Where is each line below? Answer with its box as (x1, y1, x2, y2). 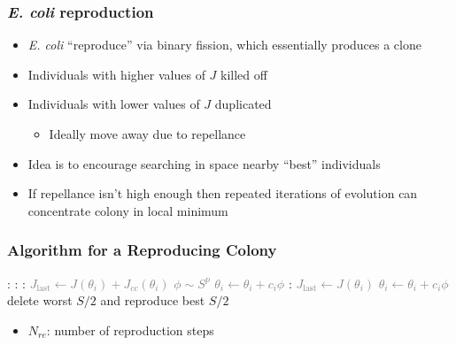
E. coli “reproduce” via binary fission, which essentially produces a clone (27, 35, 421, 54)
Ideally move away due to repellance (49, 125, 246, 142)
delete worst (7, 291, 73, 310)
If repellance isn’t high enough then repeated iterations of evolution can (27, 184, 418, 203)
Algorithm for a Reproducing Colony (7, 239, 277, 261)
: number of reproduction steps (46, 320, 214, 339)
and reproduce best (100, 291, 205, 310)
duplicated (214, 95, 272, 113)
